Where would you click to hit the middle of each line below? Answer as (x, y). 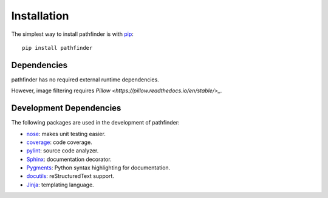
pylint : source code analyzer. (63, 151)
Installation (40, 16)
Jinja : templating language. (60, 185)
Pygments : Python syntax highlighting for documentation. (98, 168)
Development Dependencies (66, 108)
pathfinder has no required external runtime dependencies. (85, 80)
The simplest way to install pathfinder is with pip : (72, 34)
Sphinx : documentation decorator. (69, 159)
